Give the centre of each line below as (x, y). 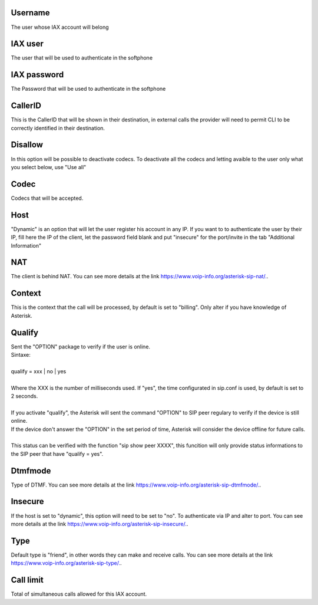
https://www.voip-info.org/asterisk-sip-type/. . (66, 563)
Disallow (27, 145)
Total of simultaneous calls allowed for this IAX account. (79, 594)
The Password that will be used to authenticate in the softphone (88, 89)
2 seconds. (24, 396)
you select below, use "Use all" (49, 167)
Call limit (27, 580)
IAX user (27, 44)
